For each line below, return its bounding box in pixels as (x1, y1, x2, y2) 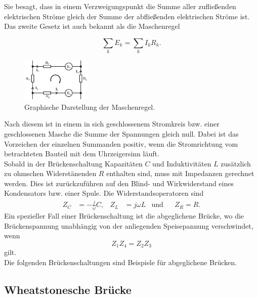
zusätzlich (221, 158, 251, 168)
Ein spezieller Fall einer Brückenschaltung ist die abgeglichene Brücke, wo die (4, 210, 244, 221)
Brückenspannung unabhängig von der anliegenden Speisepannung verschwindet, (4, 220, 253, 231)
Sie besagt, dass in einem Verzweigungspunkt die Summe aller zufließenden (4, 1, 236, 11)
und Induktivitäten (152, 158, 211, 168)
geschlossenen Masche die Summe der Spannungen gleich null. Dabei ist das (4, 128, 239, 139)
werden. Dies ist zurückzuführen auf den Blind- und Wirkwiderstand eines (4, 178, 234, 188)
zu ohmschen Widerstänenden (4, 168, 97, 179)
